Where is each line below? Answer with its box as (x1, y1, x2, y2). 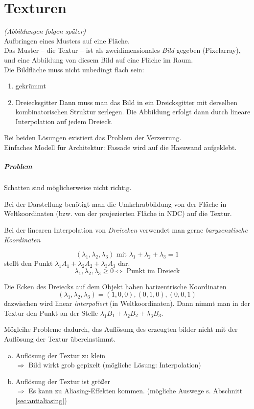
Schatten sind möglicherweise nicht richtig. (4, 182, 132, 193)
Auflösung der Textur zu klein (15, 350, 106, 360)
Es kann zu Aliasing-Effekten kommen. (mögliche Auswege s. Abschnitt (28, 386, 243, 396)
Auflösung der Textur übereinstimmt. (4, 333, 116, 344)
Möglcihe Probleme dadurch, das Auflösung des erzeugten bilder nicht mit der (4, 324, 238, 334)
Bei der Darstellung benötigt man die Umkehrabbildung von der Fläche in (4, 198, 227, 209)
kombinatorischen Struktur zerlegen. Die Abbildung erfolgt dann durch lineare (15, 107, 251, 117)
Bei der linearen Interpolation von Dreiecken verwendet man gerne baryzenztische (4, 225, 248, 235)
